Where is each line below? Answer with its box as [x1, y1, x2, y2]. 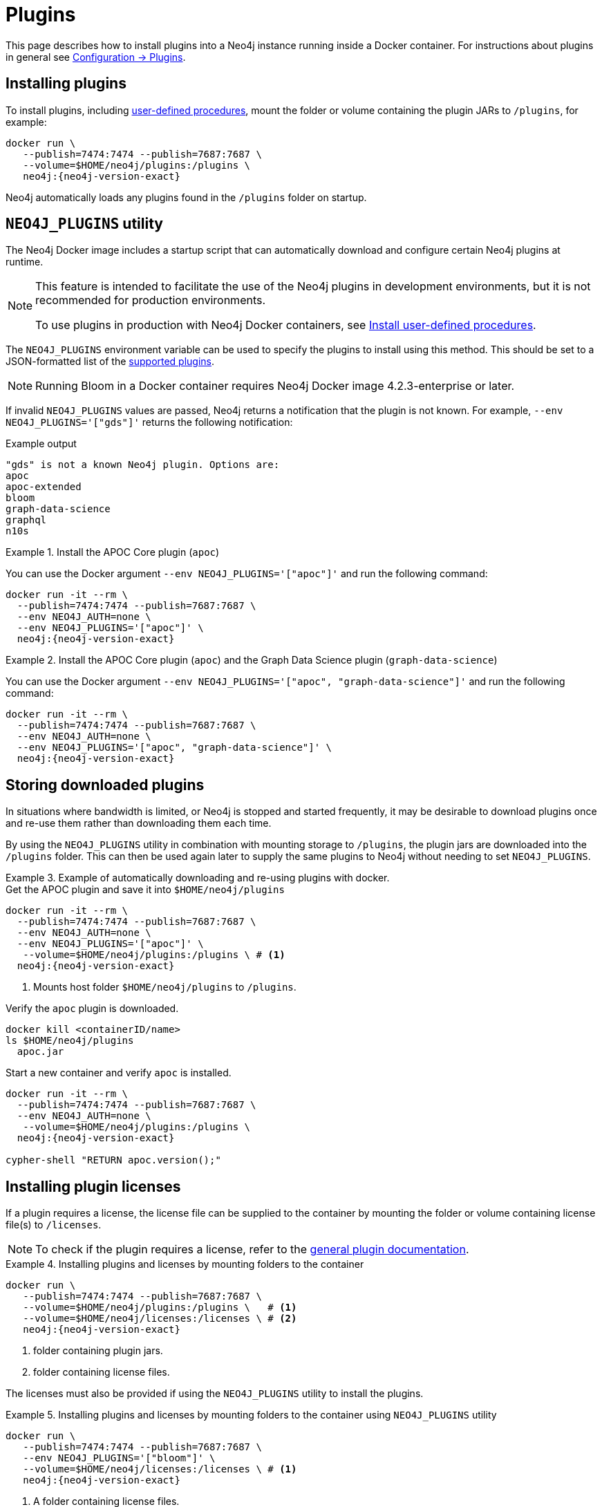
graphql [6, 514, 47, 526]
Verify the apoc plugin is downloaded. [6, 1002, 179, 1015]
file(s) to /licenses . [6, 1219, 102, 1231]
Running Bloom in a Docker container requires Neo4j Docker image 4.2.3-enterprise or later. [35, 379, 515, 393]
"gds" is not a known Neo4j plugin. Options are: [6, 459, 280, 471]
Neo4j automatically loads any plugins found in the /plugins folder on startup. [6, 191, 367, 203]
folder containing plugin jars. [33, 1345, 163, 1357]
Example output [6, 438, 77, 450]
